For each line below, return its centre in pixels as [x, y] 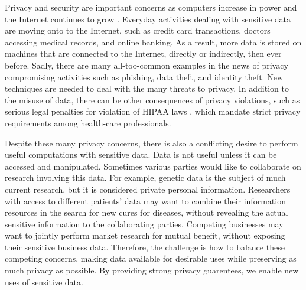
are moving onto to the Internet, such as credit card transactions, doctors [138, 30]
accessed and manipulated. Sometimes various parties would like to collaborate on [153, 166]
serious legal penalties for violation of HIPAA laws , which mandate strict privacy [153, 111]
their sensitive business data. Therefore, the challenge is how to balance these [145, 247]
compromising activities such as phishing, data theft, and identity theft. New [144, 76]
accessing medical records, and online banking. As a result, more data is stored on [153, 42]
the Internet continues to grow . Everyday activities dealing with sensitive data [148, 19]
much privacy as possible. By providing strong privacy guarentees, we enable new [152, 270]
